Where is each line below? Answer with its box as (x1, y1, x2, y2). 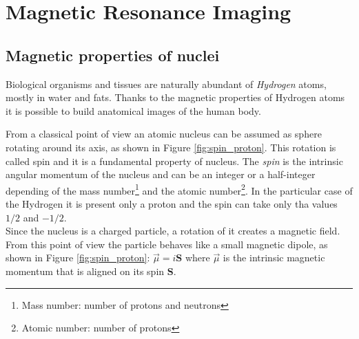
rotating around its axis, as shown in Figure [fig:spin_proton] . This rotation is (6, 140, 336, 154)
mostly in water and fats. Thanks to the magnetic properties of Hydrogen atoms (6, 90, 345, 105)
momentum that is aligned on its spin (6, 263, 165, 278)
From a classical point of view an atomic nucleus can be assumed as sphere (6, 127, 322, 141)
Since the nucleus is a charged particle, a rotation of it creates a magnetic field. (6, 223, 340, 238)
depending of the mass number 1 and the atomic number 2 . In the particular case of (6, 181, 353, 197)
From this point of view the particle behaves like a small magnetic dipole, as (6, 237, 328, 251)
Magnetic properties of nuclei (6, 44, 220, 65)
